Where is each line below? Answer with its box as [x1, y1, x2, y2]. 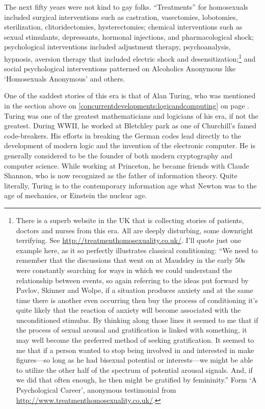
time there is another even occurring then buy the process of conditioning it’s [16, 294, 258, 305]
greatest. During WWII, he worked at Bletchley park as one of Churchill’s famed [4, 120, 257, 131]
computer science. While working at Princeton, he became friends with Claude [4, 160, 249, 171]
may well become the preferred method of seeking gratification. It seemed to [16, 335, 254, 345]
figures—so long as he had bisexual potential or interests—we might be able [16, 355, 253, 365]
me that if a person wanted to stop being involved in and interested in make [16, 344, 254, 355]
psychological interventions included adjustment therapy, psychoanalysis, [4, 41, 231, 52]
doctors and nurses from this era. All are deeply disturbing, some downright [16, 225, 253, 235]
